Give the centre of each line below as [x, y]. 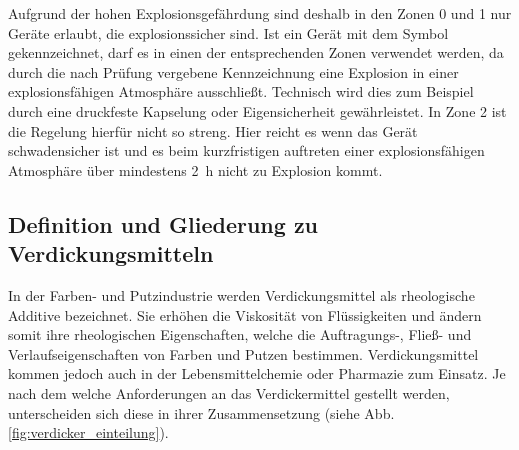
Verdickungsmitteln [111, 253]
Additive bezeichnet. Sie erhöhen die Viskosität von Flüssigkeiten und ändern [245, 314]
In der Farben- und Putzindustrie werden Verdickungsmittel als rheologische [241, 294]
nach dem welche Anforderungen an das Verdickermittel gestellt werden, [229, 392]
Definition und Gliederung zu [163, 223]
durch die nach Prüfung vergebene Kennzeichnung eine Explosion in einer [233, 71]
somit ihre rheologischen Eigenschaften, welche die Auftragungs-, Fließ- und [240, 334]
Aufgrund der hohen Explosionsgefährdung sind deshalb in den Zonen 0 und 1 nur [260, 13]
